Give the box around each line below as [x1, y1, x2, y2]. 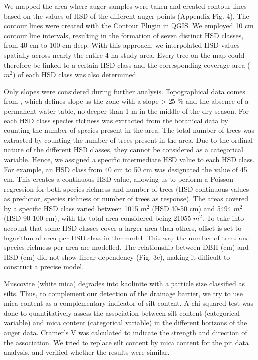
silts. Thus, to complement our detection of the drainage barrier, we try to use [4, 288, 243, 298]
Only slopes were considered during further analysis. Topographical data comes [4, 86, 245, 96]
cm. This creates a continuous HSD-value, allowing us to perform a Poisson [4, 174, 233, 184]
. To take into [202, 213, 244, 223]
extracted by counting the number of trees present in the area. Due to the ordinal [4, 134, 253, 145]
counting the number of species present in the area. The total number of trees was [4, 125, 254, 135]
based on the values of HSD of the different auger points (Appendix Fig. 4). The [4, 10, 249, 21]
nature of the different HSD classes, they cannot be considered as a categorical [4, 144, 243, 155]
